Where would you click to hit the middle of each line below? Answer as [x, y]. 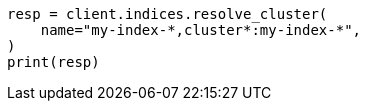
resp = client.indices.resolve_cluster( [167, 14]
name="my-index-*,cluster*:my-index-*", [201, 30]
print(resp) [53, 62]
